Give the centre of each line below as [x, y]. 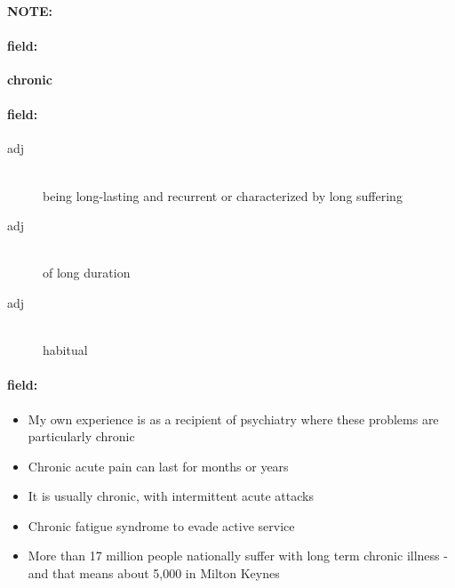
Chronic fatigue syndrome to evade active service [161, 525]
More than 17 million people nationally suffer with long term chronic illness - [238, 556]
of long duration [87, 273]
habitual [65, 350]
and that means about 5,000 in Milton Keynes [154, 573]
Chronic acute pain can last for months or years [158, 466]
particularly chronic [81, 436]
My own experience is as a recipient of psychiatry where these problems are [233, 419]
